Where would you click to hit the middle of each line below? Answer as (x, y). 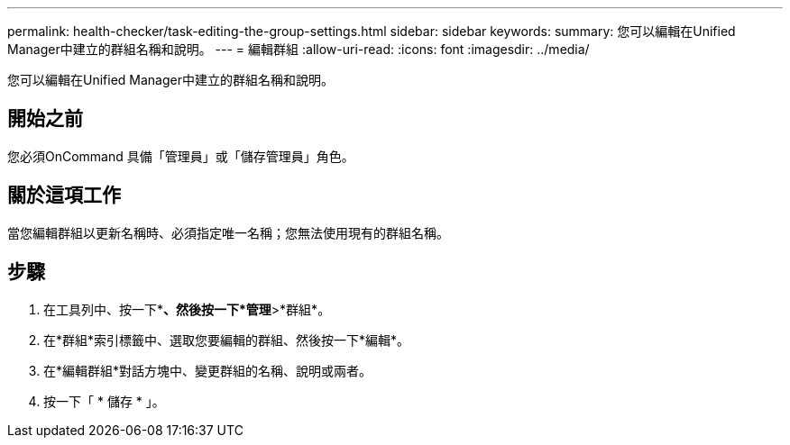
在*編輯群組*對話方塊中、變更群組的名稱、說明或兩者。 (208, 370)
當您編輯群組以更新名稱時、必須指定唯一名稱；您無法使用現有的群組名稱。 (228, 232)
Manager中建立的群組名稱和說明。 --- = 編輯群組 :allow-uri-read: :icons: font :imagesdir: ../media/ (299, 49)
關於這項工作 (64, 195)
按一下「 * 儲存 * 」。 (104, 401)
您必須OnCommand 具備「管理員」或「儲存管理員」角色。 (181, 156)
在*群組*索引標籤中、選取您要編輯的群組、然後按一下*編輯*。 (227, 340)
